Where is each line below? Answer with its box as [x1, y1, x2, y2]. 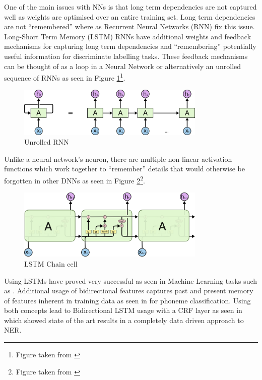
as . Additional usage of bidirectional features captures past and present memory [4, 285, 253, 296]
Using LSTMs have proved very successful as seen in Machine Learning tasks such [4, 275, 257, 286]
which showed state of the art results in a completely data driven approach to [4, 314, 244, 325]
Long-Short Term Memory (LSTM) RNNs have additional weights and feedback [4, 31, 251, 41]
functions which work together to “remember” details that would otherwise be [4, 163, 245, 174]
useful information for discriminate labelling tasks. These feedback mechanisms [4, 50, 248, 61]
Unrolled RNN [24, 137, 69, 147]
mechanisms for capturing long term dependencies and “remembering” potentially [4, 41, 256, 51]
